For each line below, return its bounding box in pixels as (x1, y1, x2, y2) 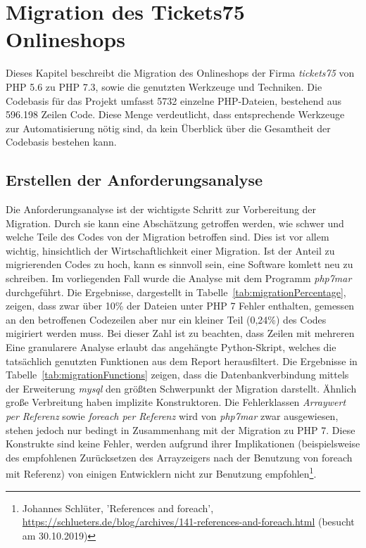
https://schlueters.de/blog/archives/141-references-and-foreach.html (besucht (22, 514, 355, 529)
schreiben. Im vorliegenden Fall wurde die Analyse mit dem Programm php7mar (6, 271, 352, 286)
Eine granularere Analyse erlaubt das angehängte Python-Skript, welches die (6, 340, 336, 355)
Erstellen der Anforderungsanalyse (6, 169, 263, 191)
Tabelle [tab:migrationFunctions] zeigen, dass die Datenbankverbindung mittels (6, 367, 349, 382)
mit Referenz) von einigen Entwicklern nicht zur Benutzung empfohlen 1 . (6, 464, 317, 481)
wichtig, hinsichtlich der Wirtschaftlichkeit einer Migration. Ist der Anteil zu (6, 243, 335, 257)
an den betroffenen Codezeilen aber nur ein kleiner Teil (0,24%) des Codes (6, 312, 327, 326)
